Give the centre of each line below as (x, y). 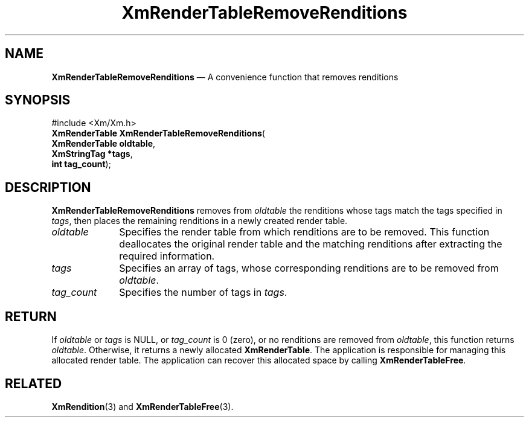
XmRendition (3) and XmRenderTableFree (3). (143, 406)
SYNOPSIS (38, 100)
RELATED (34, 383)
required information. (167, 256)
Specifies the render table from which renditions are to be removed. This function (304, 232)
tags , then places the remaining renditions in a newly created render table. (200, 221)
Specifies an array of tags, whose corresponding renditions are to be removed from (309, 268)
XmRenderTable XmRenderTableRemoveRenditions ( (158, 133)
